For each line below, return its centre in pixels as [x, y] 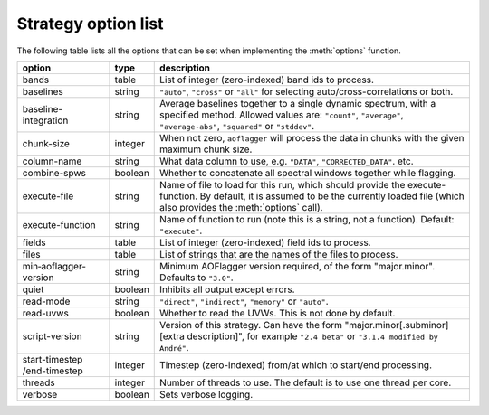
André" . [174, 347]
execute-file [48, 196]
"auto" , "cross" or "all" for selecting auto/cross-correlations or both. [307, 91]
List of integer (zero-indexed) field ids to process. [265, 242]
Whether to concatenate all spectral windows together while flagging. [308, 173]
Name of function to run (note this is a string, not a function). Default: [307, 219]
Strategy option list [90, 24]
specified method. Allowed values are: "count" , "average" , [282, 115]
